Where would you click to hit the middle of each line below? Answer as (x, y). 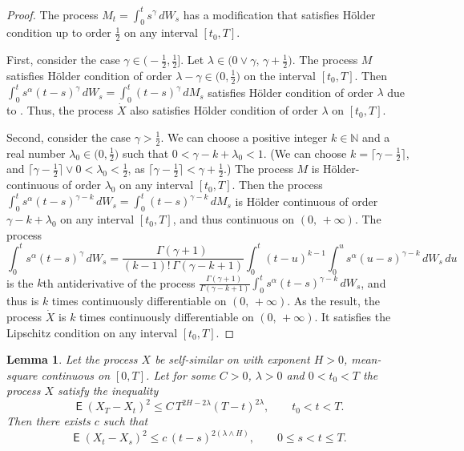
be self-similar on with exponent (232, 359)
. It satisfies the (353, 316)
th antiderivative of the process (119, 282)
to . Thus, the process (60, 110)
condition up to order (59, 32)
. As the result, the (333, 301)
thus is (23, 301)
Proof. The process (52, 14)
